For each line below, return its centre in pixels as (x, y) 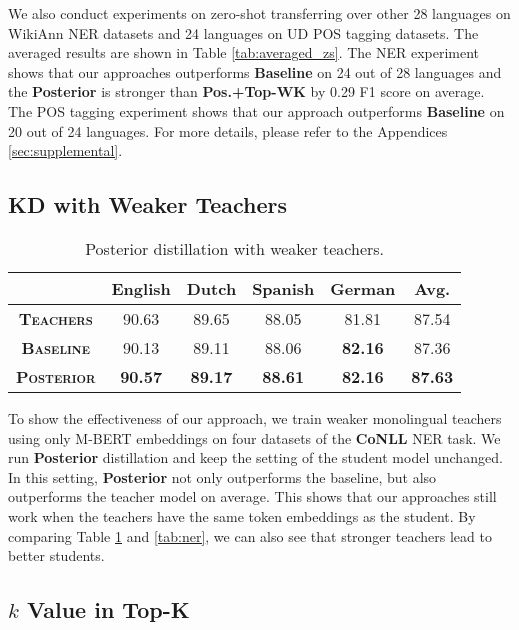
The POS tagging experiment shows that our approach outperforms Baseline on (256, 110)
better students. (56, 555)
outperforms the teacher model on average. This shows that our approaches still (252, 496)
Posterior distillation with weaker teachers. (235, 248)
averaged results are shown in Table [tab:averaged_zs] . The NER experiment (244, 52)
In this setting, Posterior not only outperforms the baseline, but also (222, 476)
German (363, 288)
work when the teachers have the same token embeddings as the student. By (242, 515)
